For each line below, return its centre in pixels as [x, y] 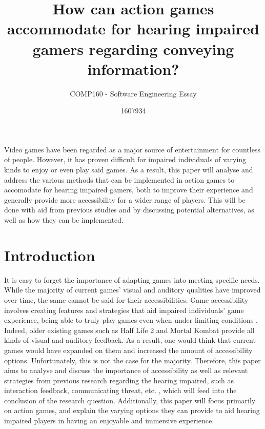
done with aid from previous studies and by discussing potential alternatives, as [129, 210]
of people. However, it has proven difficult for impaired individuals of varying [125, 159]
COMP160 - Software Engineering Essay [133, 93]
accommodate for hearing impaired [133, 28]
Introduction [50, 255]
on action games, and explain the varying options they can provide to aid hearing [132, 410]
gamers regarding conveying [133, 48]
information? [133, 69]
